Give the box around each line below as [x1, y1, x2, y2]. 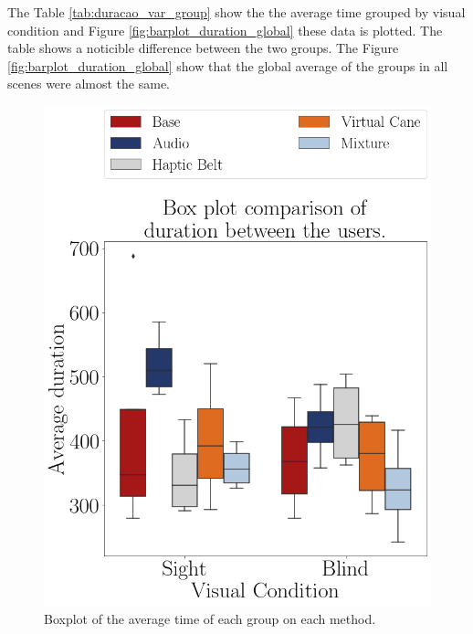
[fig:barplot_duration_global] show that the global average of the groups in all [7, 56, 448, 75]
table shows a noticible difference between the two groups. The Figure [7, 38, 399, 58]
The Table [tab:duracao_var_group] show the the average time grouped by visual [7, 3, 466, 21]
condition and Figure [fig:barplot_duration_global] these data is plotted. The [7, 20, 443, 39]
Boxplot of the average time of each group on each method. [44, 608, 376, 628]
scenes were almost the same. [7, 74, 170, 93]
